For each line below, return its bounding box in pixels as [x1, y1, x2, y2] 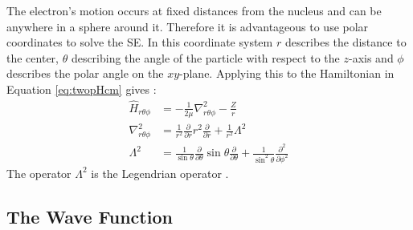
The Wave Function [6, 204, 173, 228]
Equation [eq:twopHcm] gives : [6, 80, 157, 97]
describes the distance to [284, 34, 407, 50]
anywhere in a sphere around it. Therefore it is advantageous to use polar [6, 18, 369, 34]
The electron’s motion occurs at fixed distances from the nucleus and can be [6, 2, 382, 18]
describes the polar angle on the [6, 65, 164, 82]
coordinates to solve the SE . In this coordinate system [6, 34, 273, 50]
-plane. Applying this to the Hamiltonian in [179, 65, 395, 82]
